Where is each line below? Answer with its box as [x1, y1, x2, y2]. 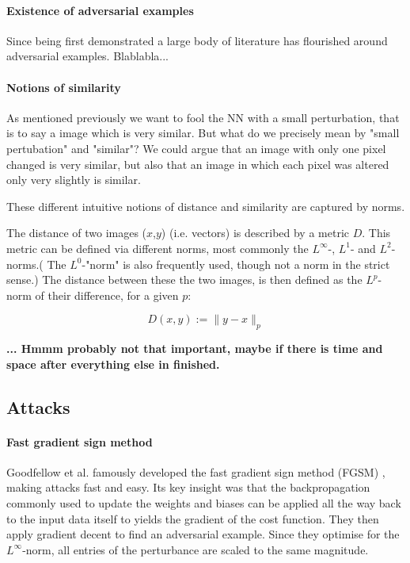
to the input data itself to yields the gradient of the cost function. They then [6, 510, 379, 527]
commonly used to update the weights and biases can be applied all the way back [6, 495, 401, 511]
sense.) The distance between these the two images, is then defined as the [6, 271, 363, 288]
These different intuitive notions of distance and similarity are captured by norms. [6, 197, 405, 214]
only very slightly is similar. [6, 171, 141, 188]
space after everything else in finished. [6, 355, 220, 372]
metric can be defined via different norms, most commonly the [6, 239, 309, 256]
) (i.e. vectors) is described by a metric [161, 224, 350, 241]
